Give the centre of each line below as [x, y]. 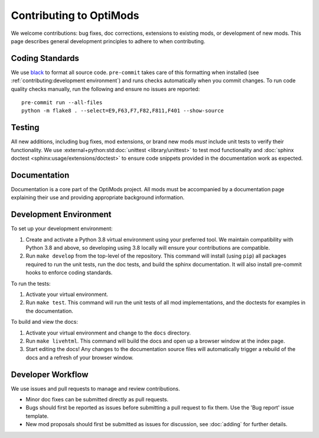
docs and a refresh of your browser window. [80, 358]
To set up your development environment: [62, 228]
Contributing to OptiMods [75, 15]
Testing [25, 128]
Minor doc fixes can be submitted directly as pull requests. [97, 400]
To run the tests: [31, 284]
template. [37, 416]
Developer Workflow [50, 374]
